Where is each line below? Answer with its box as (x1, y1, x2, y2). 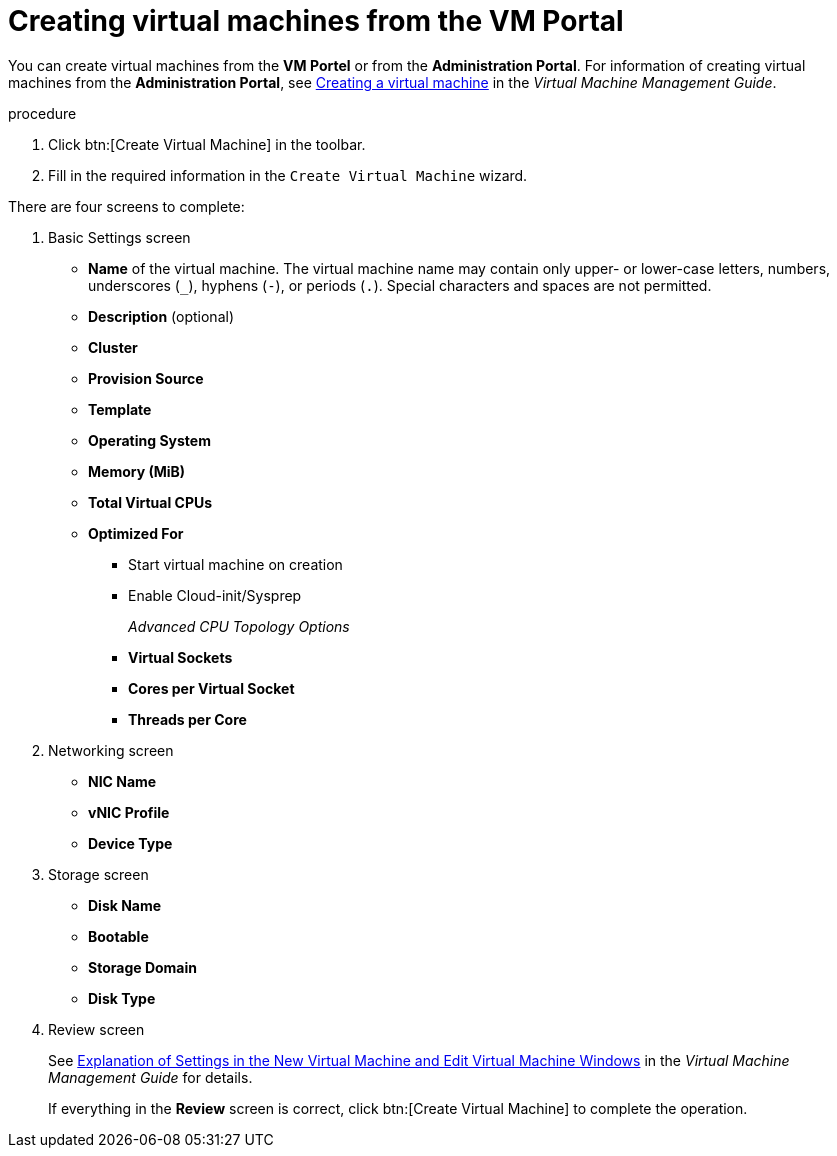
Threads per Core (128, 710, 247, 728)
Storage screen (48, 865, 149, 883)
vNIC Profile (88, 803, 170, 821)
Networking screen (48, 741, 174, 759)
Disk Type (88, 989, 156, 1007)
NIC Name (88, 772, 157, 790)
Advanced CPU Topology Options (128, 617, 350, 635)
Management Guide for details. (48, 1068, 253, 1086)
